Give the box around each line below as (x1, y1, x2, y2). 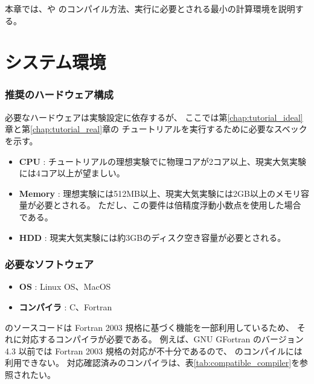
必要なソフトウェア (5, 257, 94, 272)
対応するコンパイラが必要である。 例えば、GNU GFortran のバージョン (21, 333, 304, 345)
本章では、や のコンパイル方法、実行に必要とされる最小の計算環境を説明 (5, 2, 295, 14)
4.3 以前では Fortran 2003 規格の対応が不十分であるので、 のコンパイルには (5, 344, 303, 357)
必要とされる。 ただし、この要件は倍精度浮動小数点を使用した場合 (36, 199, 301, 211)
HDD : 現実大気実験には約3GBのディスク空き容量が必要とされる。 (19, 231, 286, 243)
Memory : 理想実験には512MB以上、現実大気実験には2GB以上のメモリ (19, 187, 301, 199)
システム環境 (5, 50, 106, 74)
